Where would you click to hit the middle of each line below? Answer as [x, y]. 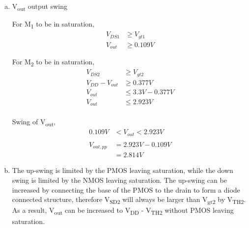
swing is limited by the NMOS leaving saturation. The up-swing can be [119, 180]
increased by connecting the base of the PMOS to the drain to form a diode [126, 189]
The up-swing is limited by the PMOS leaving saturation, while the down [123, 170]
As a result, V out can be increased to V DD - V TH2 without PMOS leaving [123, 211]
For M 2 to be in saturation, [53, 62]
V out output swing [40, 7]
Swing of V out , [34, 122]
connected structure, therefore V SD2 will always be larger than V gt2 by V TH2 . [129, 200]
